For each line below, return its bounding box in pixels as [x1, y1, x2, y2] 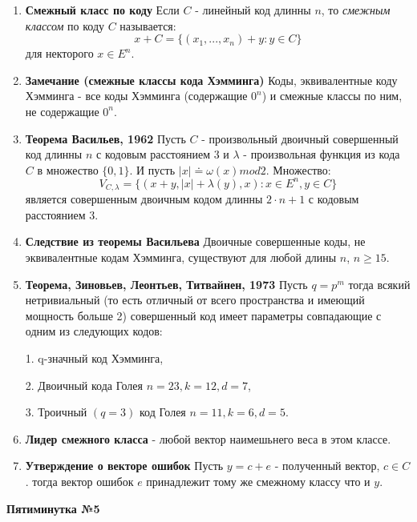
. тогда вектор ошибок [25, 473, 134, 490]
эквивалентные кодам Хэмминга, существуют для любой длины [25, 249, 337, 266]
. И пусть [129, 161, 176, 178]
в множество [37, 161, 99, 178]
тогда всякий [348, 275, 411, 292]
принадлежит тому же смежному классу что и [146, 473, 370, 490]
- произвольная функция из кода [243, 146, 400, 163]
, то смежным [321, 2, 391, 18]
